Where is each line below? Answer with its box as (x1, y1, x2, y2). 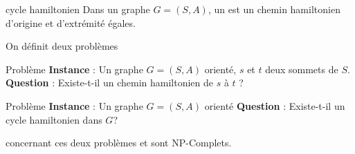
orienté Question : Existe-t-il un (204, 98, 345, 113)
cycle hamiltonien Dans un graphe (6, 2, 150, 16)
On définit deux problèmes (6, 39, 118, 53)
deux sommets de (265, 61, 338, 76)
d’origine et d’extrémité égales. (6, 15, 136, 30)
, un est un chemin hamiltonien (208, 2, 340, 16)
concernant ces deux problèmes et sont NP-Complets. (6, 135, 232, 150)
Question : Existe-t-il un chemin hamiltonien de (6, 75, 213, 90)
